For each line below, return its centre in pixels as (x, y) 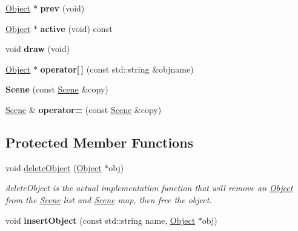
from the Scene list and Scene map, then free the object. (109, 199)
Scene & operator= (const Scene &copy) (84, 109)
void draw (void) (38, 49)
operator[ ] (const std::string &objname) (117, 69)
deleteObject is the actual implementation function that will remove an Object (149, 188)
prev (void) (62, 8)
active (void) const (76, 28)
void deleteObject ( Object (54, 167)
